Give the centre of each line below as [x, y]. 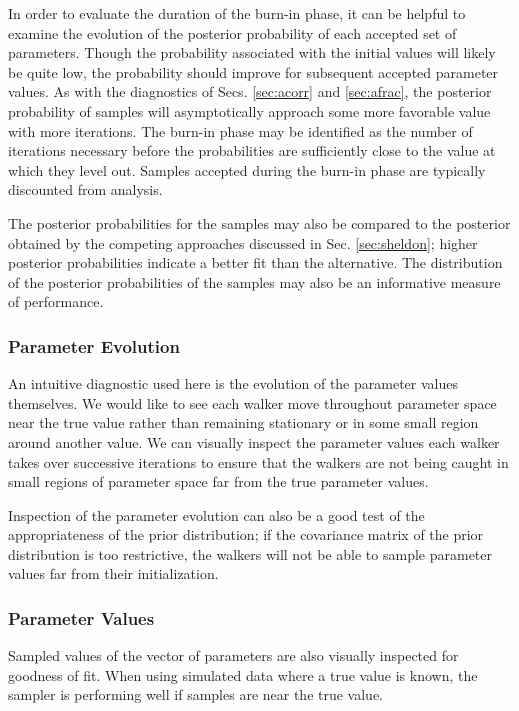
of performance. [56, 301]
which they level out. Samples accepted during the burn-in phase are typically [247, 169]
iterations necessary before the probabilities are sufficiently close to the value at [252, 150]
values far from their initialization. [113, 573]
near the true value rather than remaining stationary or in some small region [243, 422]
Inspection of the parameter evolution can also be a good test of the [216, 514]
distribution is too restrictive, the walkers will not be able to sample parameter [250, 553]
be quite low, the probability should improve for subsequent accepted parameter [253, 71]
